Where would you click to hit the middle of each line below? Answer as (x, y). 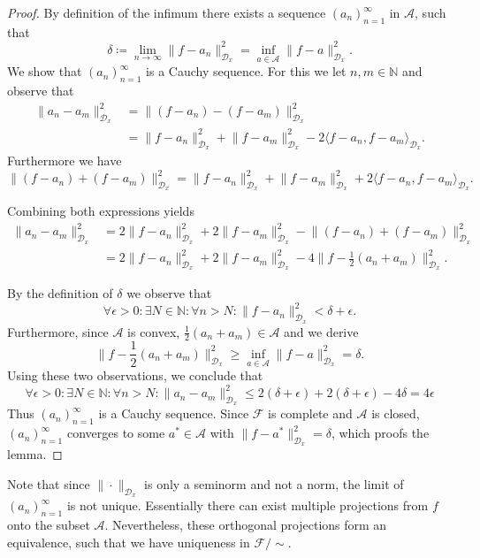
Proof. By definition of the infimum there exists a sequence (167, 12)
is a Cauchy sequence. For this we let (246, 71)
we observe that (169, 293)
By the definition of (60, 293)
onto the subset (49, 525)
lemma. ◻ (35, 454)
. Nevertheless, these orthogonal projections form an (246, 525)
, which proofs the (380, 433)
